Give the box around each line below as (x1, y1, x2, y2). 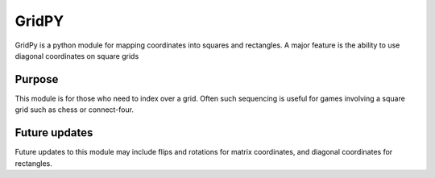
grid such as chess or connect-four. (14, 105, 135, 114)
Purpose (14, 72, 59, 86)
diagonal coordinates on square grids (14, 51, 139, 60)
